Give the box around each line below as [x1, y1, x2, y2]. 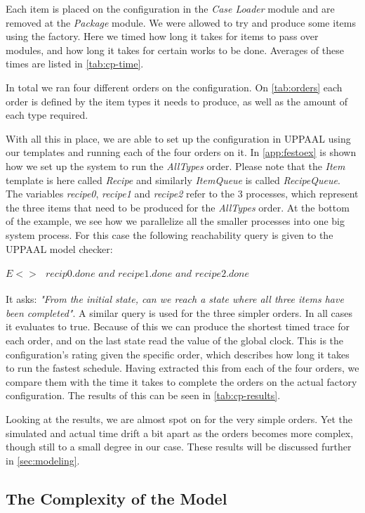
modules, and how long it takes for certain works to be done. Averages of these [6, 42, 344, 57]
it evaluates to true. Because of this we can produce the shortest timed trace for [6, 319, 350, 334]
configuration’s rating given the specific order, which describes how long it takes [6, 346, 350, 361]
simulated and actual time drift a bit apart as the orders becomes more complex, [6, 425, 354, 440]
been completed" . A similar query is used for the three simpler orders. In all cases [6, 305, 353, 320]
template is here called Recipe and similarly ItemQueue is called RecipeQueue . [6, 172, 340, 187]
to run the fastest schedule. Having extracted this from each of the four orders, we [6, 361, 359, 375]
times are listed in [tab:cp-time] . [6, 56, 144, 71]
